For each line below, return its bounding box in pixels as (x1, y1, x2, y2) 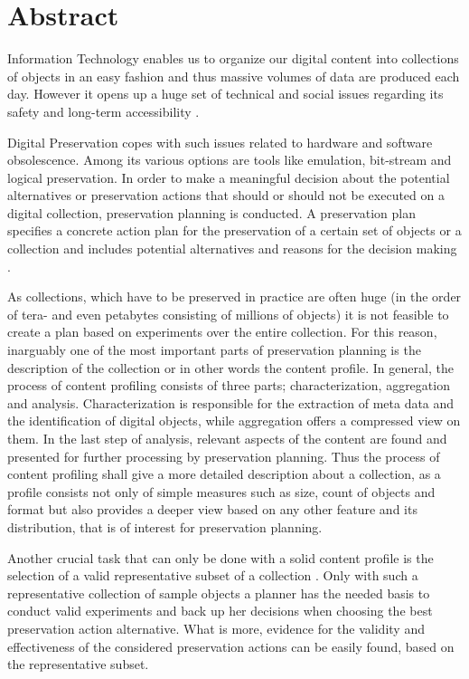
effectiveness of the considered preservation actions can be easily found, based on (7, 636, 455, 655)
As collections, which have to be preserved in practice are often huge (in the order (7, 287, 462, 306)
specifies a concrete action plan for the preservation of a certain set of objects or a (7, 221, 462, 240)
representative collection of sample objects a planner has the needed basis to (7, 583, 430, 602)
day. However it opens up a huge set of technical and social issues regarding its (7, 84, 444, 103)
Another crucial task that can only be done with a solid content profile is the (7, 548, 434, 567)
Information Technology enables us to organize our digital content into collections (7, 49, 459, 68)
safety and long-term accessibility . (7, 101, 200, 120)
